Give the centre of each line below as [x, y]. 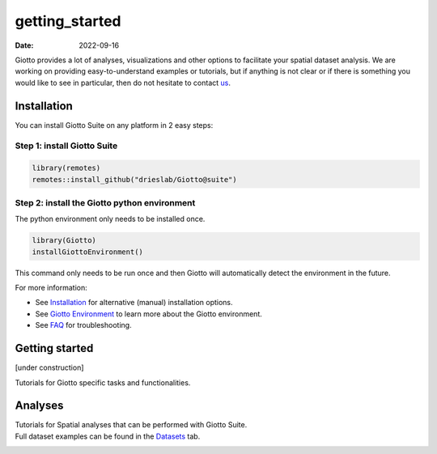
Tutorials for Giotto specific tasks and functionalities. [103, 382]
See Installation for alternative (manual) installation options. [134, 303]
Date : [24, 45]
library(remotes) [66, 168]
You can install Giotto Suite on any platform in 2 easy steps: [114, 125]
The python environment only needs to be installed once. [110, 219]
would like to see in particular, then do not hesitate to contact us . [123, 83]
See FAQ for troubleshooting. [84, 325]
